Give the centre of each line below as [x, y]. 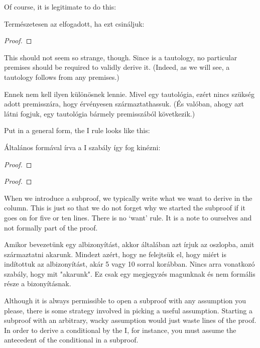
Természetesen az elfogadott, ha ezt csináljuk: [74, 23]
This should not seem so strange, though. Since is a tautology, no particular [121, 57]
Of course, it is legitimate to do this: [60, 7]
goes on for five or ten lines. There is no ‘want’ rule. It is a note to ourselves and [128, 217]
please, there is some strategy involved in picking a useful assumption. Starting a [128, 310]
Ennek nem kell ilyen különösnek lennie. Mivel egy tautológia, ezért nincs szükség [129, 94]
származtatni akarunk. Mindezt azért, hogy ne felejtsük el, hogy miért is [115, 254]
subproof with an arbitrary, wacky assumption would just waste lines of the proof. [130, 320]
